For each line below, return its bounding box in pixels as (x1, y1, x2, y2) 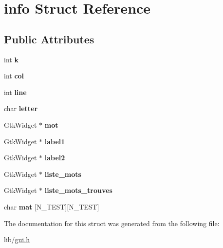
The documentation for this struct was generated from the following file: (4, 218, 220, 228)
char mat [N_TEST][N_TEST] (4, 201, 99, 211)
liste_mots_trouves (44, 185, 112, 195)
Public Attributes (4, 31, 94, 46)
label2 (44, 153, 65, 163)
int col (4, 71, 24, 81)
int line (4, 87, 27, 97)
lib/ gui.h (4, 234, 30, 245)
